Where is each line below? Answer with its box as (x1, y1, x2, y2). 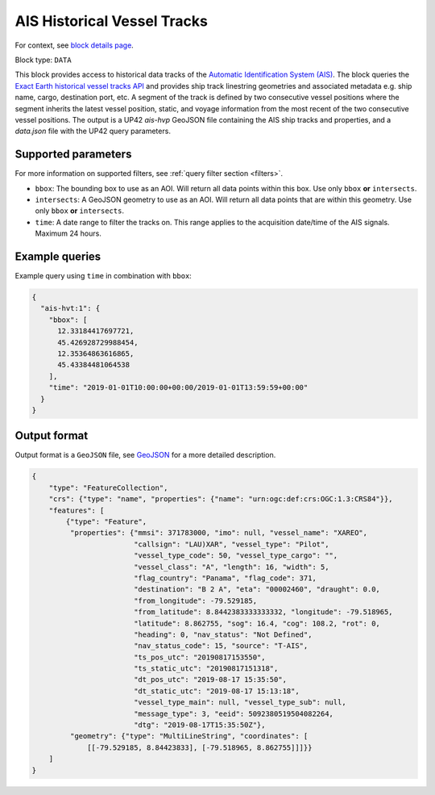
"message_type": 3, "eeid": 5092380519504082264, (133, 709, 334, 718)
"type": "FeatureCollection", (48, 483, 168, 492)
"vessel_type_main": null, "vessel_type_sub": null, (133, 698, 346, 707)
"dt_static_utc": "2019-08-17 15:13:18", (133, 686, 300, 696)
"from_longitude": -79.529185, (133, 596, 258, 605)
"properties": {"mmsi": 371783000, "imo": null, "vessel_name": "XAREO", (69, 529, 368, 538)
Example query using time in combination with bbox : (14, 271, 193, 281)
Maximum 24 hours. (35, 228, 102, 238)
